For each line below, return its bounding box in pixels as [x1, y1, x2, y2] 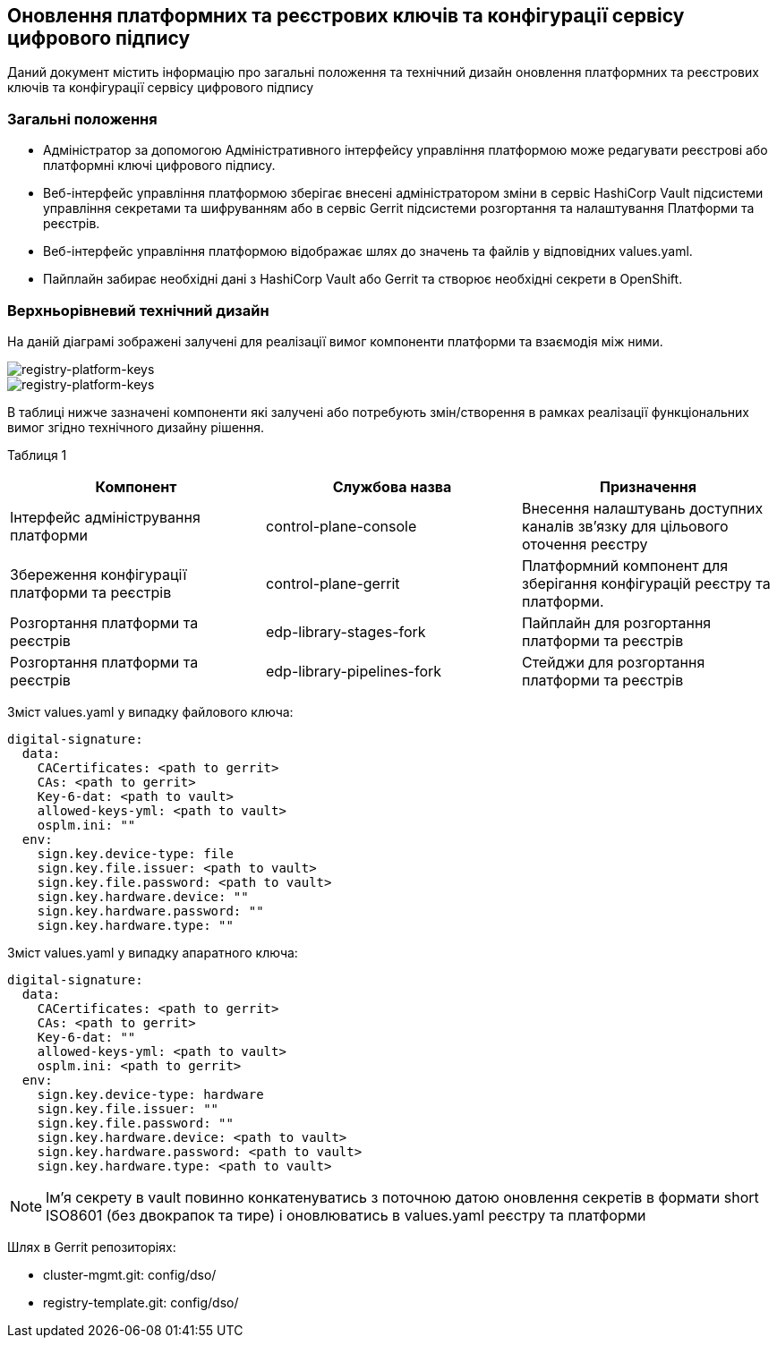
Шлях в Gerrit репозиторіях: [7, 1239, 176, 1255]
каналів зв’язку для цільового [521, 516, 729, 535]
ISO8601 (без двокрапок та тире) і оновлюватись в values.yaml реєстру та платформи [46, 1205, 646, 1224]
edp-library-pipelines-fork [265, 661, 442, 680]
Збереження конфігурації [10, 565, 187, 583]
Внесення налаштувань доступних [521, 498, 764, 517]
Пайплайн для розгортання [521, 613, 712, 632]
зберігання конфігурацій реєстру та [521, 574, 771, 592]
